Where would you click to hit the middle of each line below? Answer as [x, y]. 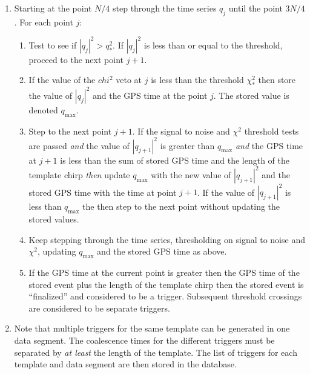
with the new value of [191, 174]
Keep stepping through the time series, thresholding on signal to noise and [167, 239]
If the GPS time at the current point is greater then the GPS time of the [164, 272]
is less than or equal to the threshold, [213, 45]
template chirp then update [79, 174]
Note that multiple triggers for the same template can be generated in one [152, 328]
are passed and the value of [79, 145]
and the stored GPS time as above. [162, 251]
